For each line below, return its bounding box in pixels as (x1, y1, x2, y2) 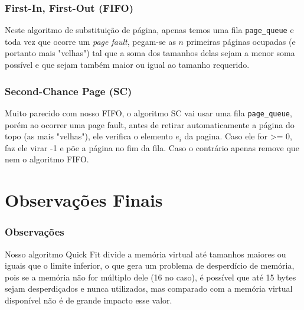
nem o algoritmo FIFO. (5, 153, 89, 165)
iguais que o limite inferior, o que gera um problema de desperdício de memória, (5, 259, 295, 272)
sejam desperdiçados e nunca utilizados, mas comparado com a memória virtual (5, 282, 293, 295)
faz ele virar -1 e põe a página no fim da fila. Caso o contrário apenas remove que (5, 141, 299, 154)
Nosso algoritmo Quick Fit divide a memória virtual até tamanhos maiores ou (5, 247, 286, 260)
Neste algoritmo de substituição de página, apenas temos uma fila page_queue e (5, 24, 294, 36)
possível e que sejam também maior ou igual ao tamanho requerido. (5, 58, 250, 71)
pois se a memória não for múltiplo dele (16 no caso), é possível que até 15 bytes (5, 270, 296, 283)
